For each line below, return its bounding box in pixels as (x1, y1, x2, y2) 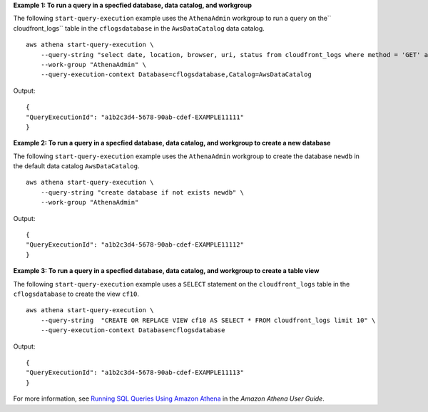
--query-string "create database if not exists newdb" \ (40, 188, 244, 196)
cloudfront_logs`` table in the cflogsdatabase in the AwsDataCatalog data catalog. (13, 24, 265, 32)
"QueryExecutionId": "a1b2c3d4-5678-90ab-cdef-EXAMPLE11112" (26, 241, 244, 249)
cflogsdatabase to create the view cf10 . (13, 289, 139, 298)
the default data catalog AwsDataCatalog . (13, 162, 140, 170)
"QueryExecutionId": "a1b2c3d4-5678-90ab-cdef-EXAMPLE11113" (26, 369, 244, 377)
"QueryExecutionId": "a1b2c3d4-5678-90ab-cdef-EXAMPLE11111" (26, 113, 244, 121)
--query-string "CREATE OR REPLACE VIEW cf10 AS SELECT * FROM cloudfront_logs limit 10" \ (40, 316, 376, 324)
